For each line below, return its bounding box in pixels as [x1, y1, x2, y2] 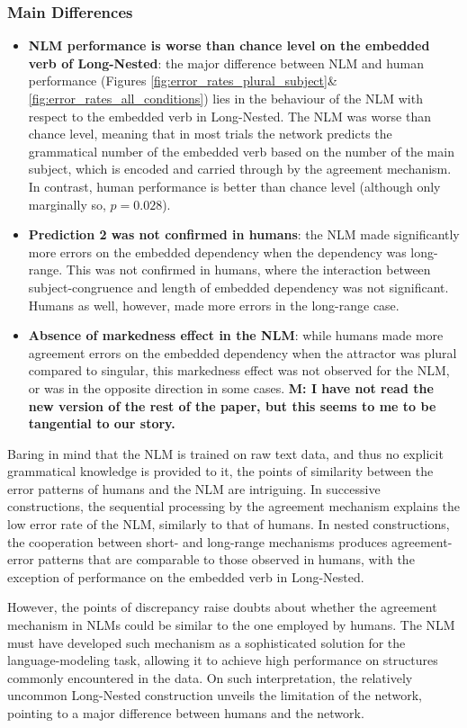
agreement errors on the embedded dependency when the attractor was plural [28, 343, 457, 362]
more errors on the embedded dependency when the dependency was [28, 242, 407, 261]
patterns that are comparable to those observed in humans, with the [38, 550, 415, 569]
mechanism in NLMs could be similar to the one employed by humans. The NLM [7, 616, 455, 634]
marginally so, [28, 194, 106, 213]
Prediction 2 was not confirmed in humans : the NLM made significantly [28, 225, 460, 244]
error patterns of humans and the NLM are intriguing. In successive [7, 479, 381, 498]
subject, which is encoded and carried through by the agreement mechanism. [28, 159, 452, 178]
